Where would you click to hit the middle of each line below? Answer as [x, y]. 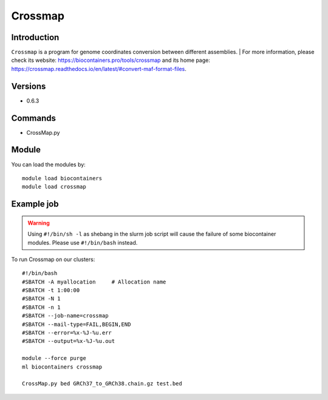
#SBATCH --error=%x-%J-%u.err [67, 333]
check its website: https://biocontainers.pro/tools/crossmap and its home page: [111, 60]
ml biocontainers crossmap [62, 367]
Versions [29, 86]
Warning [39, 223]
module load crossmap [54, 187]
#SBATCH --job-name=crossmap [65, 316]
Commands [34, 118]
